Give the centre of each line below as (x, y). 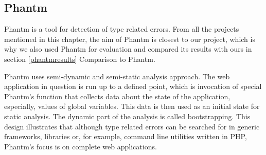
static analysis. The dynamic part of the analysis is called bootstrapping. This (127, 116)
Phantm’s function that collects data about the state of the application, (117, 96)
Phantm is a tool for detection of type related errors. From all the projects (122, 29)
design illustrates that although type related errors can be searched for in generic (132, 126)
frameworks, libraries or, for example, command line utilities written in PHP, (126, 136)
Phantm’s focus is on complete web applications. (81, 146)
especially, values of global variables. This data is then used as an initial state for (132, 106)
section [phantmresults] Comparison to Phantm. (80, 59)
